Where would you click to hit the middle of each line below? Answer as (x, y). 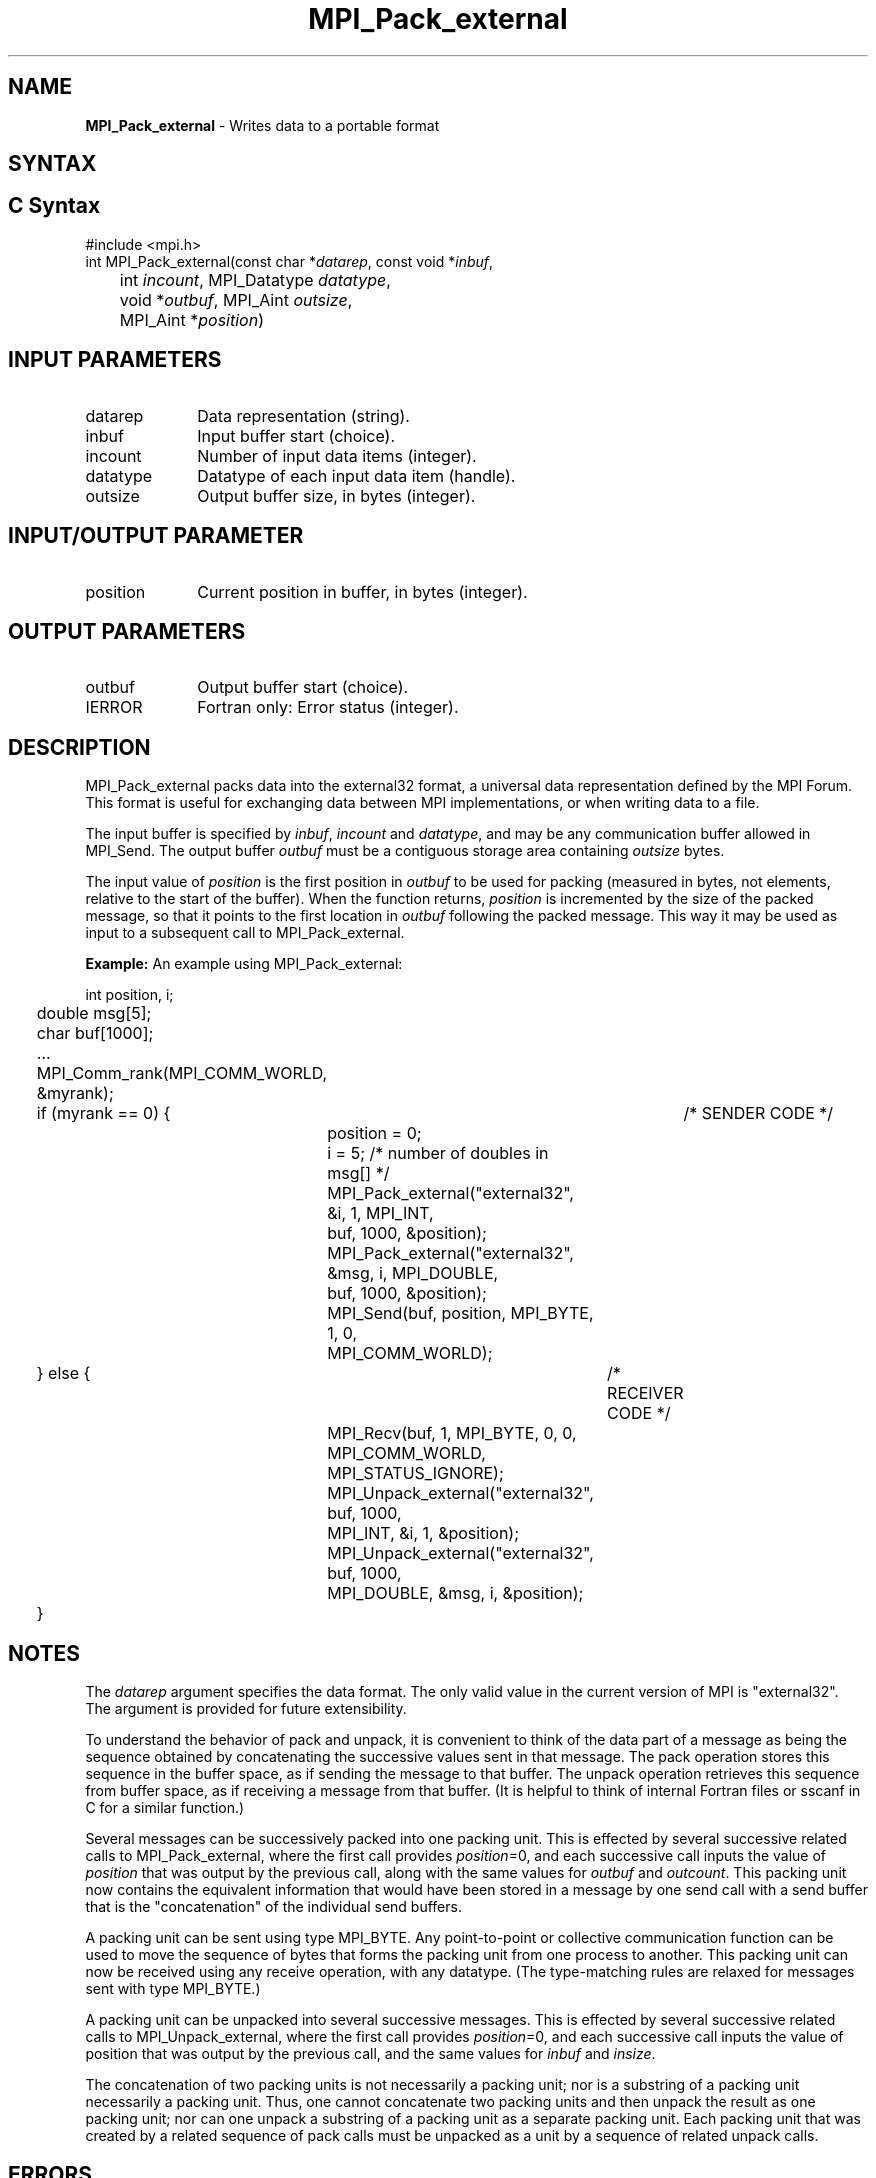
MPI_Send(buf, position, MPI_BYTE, (460, 1313)
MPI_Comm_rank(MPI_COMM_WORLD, (182, 1073)
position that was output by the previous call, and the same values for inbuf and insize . (370, 2054)
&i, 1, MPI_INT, (380, 1213)
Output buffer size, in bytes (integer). (336, 495)
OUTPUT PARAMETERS (127, 631)
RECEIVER (645, 1393)
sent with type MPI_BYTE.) (173, 1989)
